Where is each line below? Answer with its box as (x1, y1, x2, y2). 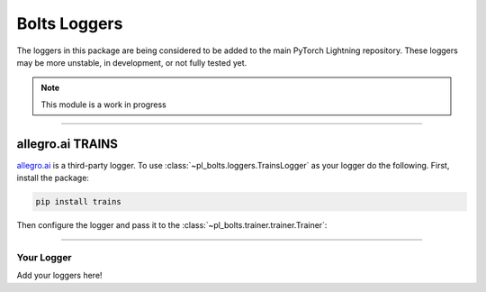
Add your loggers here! (16, 270, 103, 281)
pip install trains (35, 196, 121, 206)
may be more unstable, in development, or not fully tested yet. (16, 57, 247, 68)
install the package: (16, 172, 90, 184)
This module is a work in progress (40, 99, 166, 110)
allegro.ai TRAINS (16, 136, 119, 151)
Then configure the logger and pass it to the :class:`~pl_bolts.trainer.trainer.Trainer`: (16, 219, 328, 230)
